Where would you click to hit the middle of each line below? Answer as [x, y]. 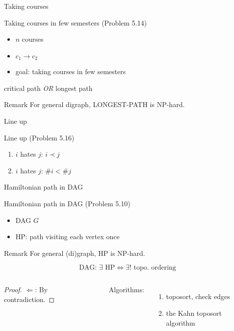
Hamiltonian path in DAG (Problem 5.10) [67, 203]
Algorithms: [126, 290]
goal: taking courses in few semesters [71, 71]
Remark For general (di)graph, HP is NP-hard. [75, 253]
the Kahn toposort [194, 313]
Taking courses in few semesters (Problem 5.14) [76, 22]
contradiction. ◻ [29, 299]
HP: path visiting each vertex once [67, 236]
